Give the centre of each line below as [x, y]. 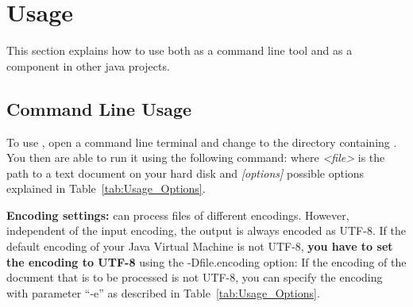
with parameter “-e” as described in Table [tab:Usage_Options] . [163, 292]
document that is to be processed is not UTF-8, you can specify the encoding [195, 277]
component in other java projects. [88, 65]
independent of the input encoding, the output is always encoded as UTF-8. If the [206, 230]
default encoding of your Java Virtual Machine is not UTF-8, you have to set [200, 246]
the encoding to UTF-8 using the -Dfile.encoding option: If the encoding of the [206, 261]
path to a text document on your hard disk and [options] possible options [185, 173]
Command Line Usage [99, 108]
